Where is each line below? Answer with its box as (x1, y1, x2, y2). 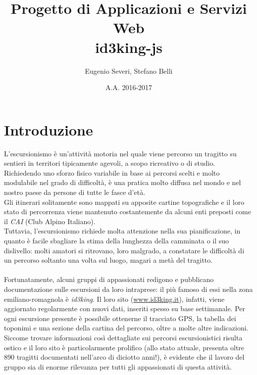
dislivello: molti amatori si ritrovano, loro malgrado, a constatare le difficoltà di (4, 245, 245, 255)
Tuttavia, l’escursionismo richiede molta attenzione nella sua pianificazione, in (4, 226, 241, 236)
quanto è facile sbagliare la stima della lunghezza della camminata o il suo (4, 235, 229, 245)
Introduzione (4, 119, 93, 140)
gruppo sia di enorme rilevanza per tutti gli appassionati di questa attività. (4, 361, 232, 372)
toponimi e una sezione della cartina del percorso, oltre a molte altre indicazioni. (4, 323, 249, 333)
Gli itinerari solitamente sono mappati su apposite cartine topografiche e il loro (4, 196, 245, 207)
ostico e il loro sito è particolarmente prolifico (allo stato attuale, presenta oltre (4, 342, 245, 352)
